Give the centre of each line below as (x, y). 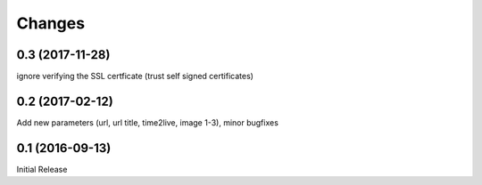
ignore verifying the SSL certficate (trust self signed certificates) (135, 76)
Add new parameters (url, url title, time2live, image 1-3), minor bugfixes (147, 122)
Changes (50, 23)
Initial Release (42, 169)
